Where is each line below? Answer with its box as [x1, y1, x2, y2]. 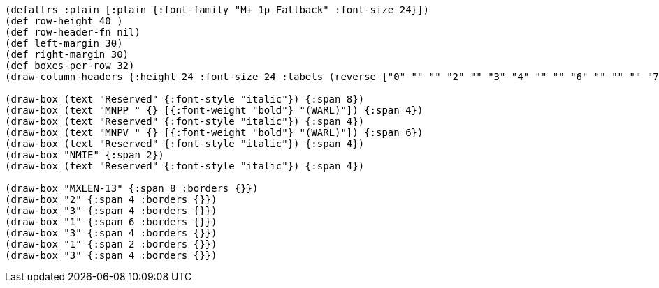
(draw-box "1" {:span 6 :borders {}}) [5, 216, 217, 227]
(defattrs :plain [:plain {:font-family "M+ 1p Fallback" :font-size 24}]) [5, 4, 429, 15]
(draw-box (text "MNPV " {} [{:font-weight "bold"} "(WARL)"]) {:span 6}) [5, 127, 423, 138]
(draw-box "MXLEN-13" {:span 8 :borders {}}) [5, 183, 259, 194]
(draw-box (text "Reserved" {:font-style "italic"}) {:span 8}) [5, 93, 365, 105]
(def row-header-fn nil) [5, 26, 140, 38]
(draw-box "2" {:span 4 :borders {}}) [5, 194, 217, 205]
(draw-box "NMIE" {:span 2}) [5, 149, 164, 160]
